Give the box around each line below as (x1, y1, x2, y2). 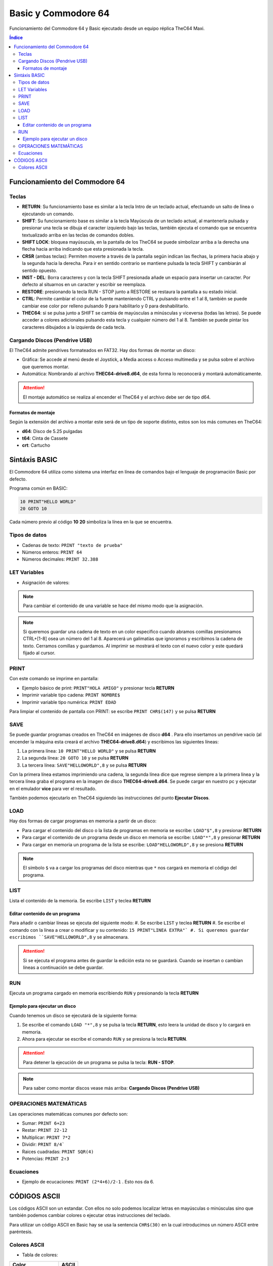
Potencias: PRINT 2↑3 (22, 1155, 69, 1162)
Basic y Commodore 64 (9, 8, 110, 19)
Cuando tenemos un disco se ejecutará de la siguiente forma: (9, 1012, 138, 1018)
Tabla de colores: (22, 1252, 58, 1258)
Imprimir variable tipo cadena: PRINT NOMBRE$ (22, 692, 120, 698)
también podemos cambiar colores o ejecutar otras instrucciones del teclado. (9, 1212, 171, 1218)
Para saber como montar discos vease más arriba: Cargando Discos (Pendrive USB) (23, 1085, 200, 1091)
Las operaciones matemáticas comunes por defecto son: (9, 1111, 128, 1117)
